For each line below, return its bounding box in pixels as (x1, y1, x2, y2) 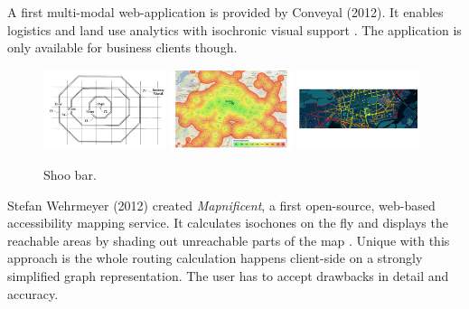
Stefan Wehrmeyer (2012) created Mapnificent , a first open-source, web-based (7, 195, 436, 214)
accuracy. (7, 284, 59, 303)
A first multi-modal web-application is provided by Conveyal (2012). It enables (7, 3, 444, 21)
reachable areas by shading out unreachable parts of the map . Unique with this (7, 230, 450, 249)
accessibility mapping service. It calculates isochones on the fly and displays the (7, 213, 448, 232)
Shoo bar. (43, 165, 97, 183)
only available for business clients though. (7, 38, 238, 57)
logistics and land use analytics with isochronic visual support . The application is (7, 20, 462, 39)
